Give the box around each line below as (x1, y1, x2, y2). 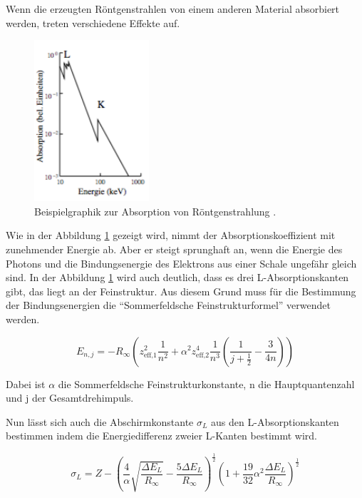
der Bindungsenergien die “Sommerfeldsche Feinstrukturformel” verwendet (6, 298, 331, 312)
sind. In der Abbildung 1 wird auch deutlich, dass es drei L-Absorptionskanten (6, 270, 349, 285)
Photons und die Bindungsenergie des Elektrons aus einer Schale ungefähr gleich (6, 255, 357, 270)
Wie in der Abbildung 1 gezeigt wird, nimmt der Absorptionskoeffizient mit (6, 228, 336, 243)
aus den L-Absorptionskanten (211, 414, 339, 429)
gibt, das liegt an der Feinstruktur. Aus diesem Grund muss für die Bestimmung (6, 283, 356, 298)
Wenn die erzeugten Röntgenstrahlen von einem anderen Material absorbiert (6, 1, 340, 16)
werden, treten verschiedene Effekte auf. (6, 15, 180, 30)
